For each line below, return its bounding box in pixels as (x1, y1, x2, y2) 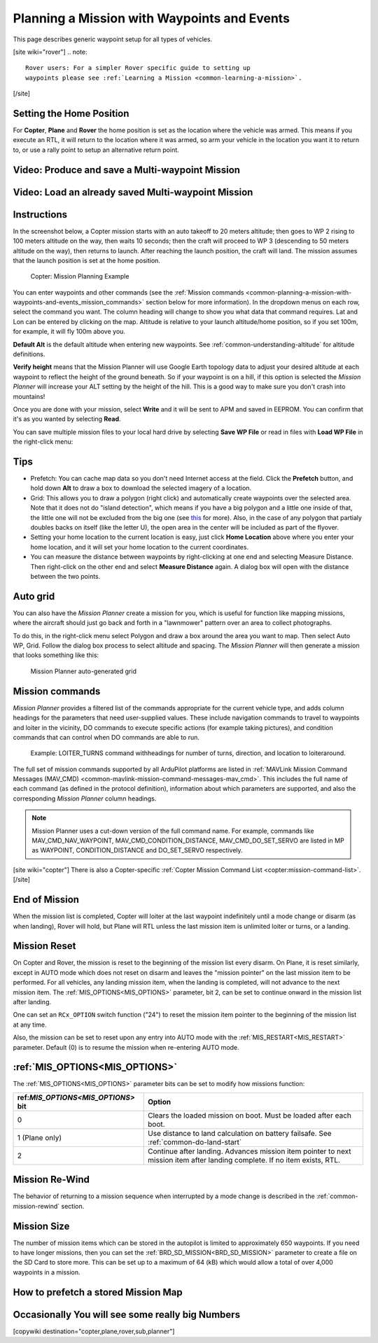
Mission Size (13, 1220, 70, 1232)
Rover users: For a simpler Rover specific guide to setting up (25, 64, 251, 72)
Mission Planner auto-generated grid (30, 667, 136, 675)
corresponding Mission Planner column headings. (13, 794, 157, 803)
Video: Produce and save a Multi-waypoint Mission (13, 164, 241, 176)
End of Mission (13, 894, 80, 906)
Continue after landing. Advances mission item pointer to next (148, 1146, 351, 1156)
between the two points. (30, 572, 101, 580)
